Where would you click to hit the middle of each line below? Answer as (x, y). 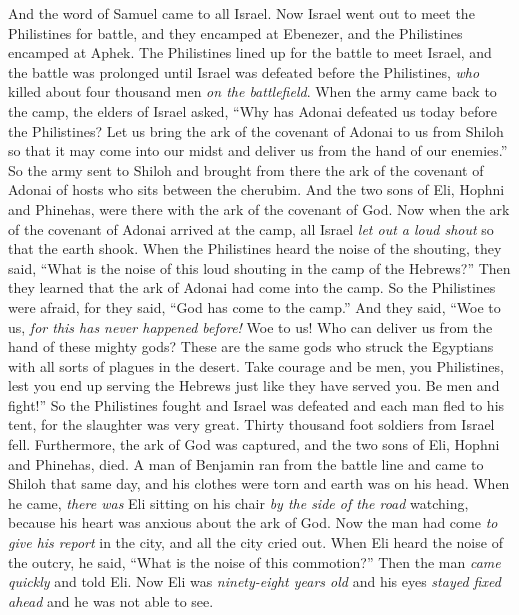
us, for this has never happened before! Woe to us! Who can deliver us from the (250, 326)
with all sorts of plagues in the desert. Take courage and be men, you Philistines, (256, 365)
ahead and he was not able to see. (111, 600)
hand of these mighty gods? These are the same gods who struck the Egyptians (251, 346)
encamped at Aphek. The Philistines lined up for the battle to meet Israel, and (250, 52)
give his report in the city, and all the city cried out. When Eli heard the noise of (255, 542)
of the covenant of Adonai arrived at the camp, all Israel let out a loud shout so (251, 228)
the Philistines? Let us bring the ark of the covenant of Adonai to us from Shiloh (256, 130)
